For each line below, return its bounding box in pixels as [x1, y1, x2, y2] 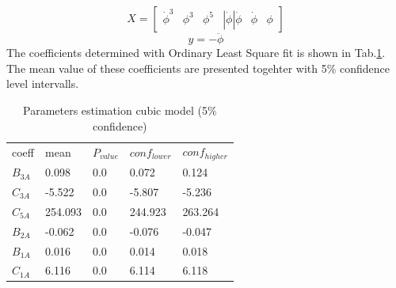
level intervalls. [6, 75, 79, 92]
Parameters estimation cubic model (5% [23, 102, 217, 118]
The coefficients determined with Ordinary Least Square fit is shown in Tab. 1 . [6, 44, 386, 61]
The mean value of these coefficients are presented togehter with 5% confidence [6, 59, 390, 76]
